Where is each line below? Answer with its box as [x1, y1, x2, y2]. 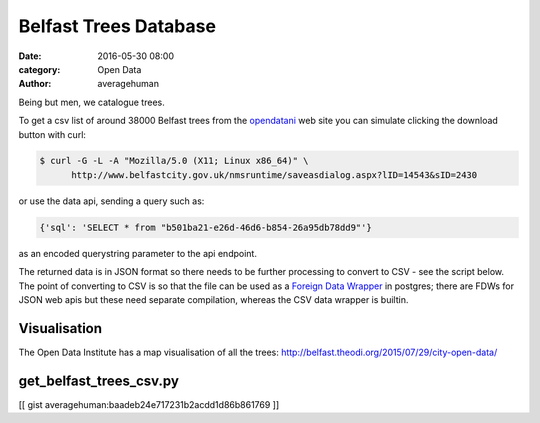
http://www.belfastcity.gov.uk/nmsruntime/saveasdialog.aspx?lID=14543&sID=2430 [71, 169, 478, 180]
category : [18, 63, 61, 75]
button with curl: [18, 128, 87, 140]
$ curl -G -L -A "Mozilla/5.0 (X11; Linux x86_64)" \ [39, 155, 309, 167]
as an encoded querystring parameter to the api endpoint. [18, 247, 257, 259]
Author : [18, 78, 52, 90]
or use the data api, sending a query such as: [18, 195, 205, 207]
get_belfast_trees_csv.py [18, 372, 180, 389]
